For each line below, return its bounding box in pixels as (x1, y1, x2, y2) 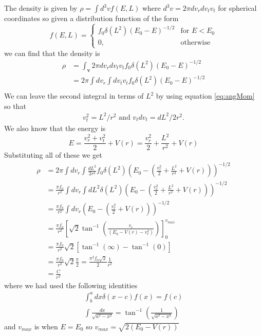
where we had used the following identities (4, 279, 138, 290)
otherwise (180, 39, 211, 47)
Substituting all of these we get (4, 150, 102, 160)
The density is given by (4, 3, 78, 13)
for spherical (218, 3, 257, 13)
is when (34, 321, 58, 331)
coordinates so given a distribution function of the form (4, 13, 179, 23)
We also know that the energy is (4, 123, 106, 134)
